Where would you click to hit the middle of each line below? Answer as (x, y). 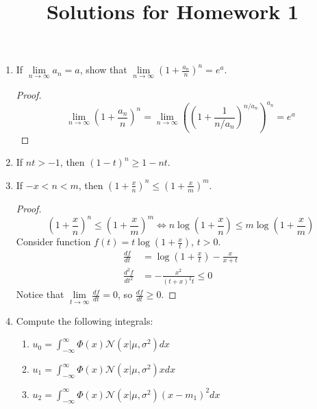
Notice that (40, 294)
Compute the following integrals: (85, 320)
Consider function (53, 241)
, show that (103, 70)
